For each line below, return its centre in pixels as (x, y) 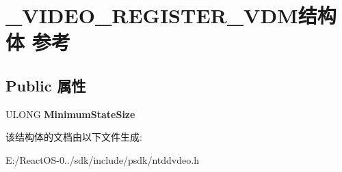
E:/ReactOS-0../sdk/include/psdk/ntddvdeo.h (102, 159)
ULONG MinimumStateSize (70, 114)
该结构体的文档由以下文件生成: (74, 137)
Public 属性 (46, 85)
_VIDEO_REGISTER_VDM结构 (171, 15)
